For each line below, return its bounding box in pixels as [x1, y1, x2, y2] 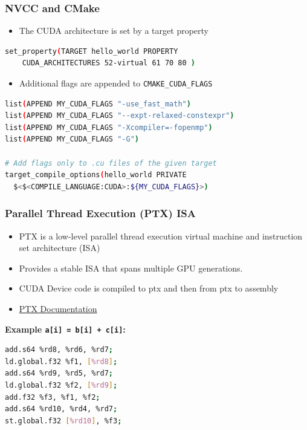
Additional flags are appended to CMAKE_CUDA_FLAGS [19, 77, 213, 89]
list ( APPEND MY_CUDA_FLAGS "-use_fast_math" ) [5, 99, 191, 108]
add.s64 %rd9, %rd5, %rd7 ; [5, 369, 113, 378]
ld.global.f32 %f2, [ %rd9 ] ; [5, 381, 118, 390]
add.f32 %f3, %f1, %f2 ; [5, 393, 100, 402]
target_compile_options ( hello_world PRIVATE [5, 171, 187, 180]
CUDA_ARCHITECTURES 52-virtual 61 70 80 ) [22, 59, 196, 68]
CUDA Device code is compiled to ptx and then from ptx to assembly [19, 282, 279, 295]
